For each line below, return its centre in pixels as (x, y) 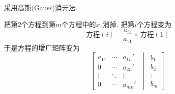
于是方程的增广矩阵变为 (42, 47)
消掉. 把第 (119, 24)
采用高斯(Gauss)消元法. (41, 7)
